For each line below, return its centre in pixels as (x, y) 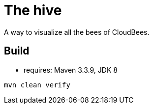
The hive (33, 10)
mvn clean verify (37, 85)
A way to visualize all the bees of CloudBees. (77, 32)
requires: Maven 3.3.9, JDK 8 (71, 70)
